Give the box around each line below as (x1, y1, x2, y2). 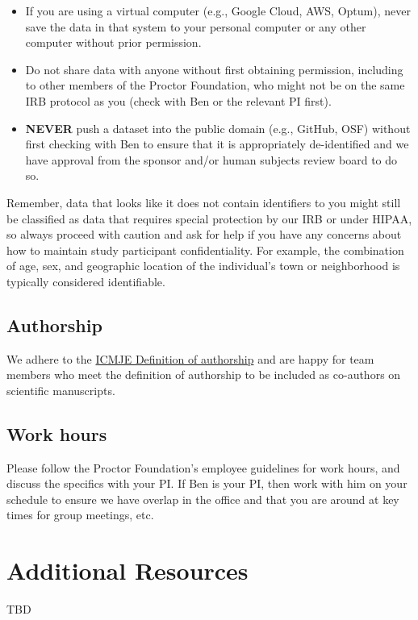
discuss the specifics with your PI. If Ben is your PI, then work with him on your (6, 475, 408, 492)
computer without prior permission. (25, 34, 202, 51)
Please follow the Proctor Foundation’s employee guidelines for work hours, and (6, 459, 400, 476)
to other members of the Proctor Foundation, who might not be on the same (25, 77, 405, 94)
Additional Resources (6, 554, 249, 587)
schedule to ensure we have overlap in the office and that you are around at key (6, 490, 399, 507)
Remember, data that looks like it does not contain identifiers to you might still (6, 193, 401, 210)
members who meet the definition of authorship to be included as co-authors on (6, 366, 401, 383)
